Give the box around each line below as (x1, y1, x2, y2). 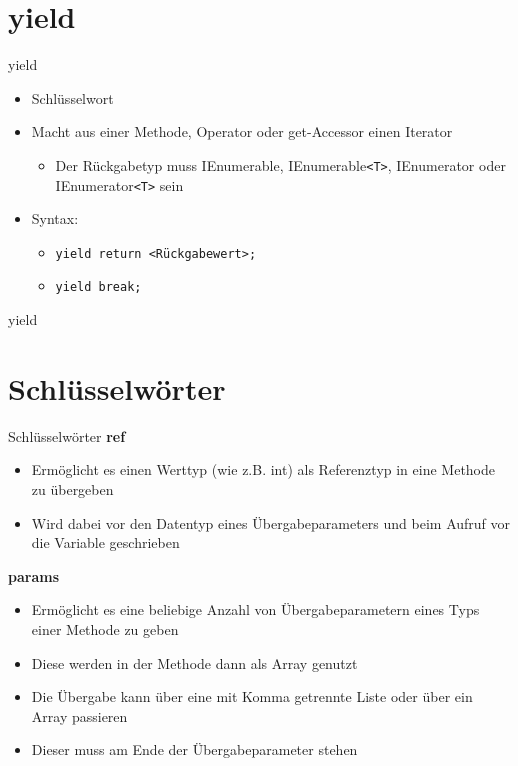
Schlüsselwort (31, 87, 114, 108)
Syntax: (31, 208, 79, 229)
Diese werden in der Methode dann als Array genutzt (31, 652, 358, 673)
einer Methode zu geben (31, 619, 179, 639)
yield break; (55, 280, 142, 295)
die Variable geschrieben (31, 532, 180, 553)
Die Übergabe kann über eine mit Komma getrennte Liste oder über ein (31, 686, 473, 707)
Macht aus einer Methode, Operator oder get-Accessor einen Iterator (31, 121, 453, 142)
